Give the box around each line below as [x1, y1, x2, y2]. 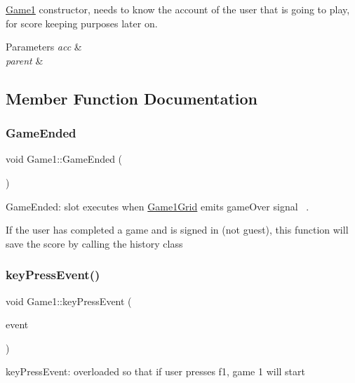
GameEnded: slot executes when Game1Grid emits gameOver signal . [6, 199, 309, 213]
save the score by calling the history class [6, 236, 183, 250]
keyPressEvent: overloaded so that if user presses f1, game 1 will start [6, 364, 305, 379]
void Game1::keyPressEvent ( [6, 293, 132, 308]
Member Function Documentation [6, 87, 258, 109]
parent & [6, 53, 43, 67]
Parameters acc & [6, 39, 82, 54]
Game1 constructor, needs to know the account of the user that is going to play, [6, 2, 350, 16]
